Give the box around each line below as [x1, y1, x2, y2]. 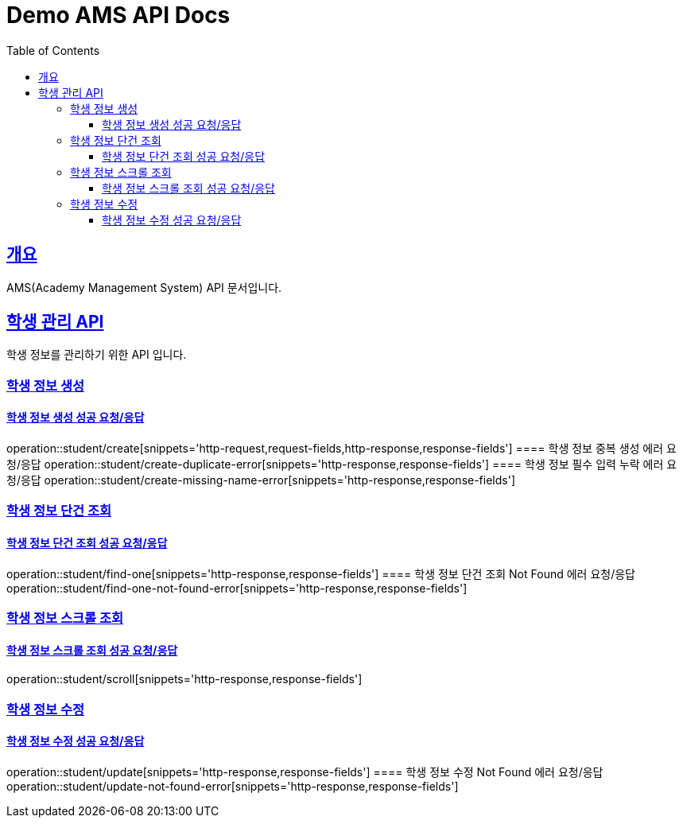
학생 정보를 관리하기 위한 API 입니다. [6, 348, 187, 362]
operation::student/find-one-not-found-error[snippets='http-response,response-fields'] [6, 581, 468, 595]
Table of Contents [6, 43, 100, 57]
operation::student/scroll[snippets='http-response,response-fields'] [6, 672, 363, 686]
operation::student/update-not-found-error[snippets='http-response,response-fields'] [6, 779, 459, 793]
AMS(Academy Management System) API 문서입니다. [6, 280, 282, 294]
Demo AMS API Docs [6, 2, 231, 29]
